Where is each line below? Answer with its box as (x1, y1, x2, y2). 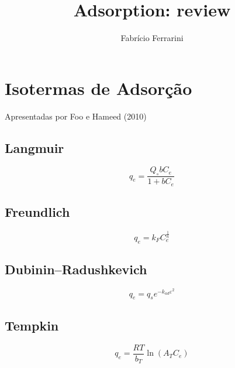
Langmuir (5, 138, 64, 156)
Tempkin (5, 316, 59, 334)
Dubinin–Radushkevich (5, 260, 147, 278)
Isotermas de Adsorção (5, 76, 192, 100)
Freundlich (5, 203, 70, 221)
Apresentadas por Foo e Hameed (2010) (5, 110, 147, 122)
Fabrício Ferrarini (120, 32, 184, 44)
